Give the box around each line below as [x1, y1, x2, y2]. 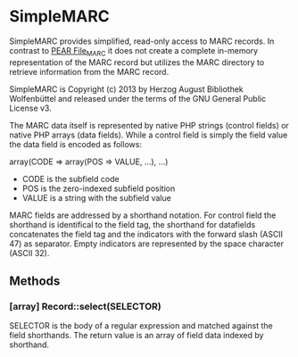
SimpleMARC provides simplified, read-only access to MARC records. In [9, 36, 275, 46]
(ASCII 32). [9, 247, 50, 258]
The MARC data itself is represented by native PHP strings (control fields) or [9, 120, 290, 130]
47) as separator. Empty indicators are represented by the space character [9, 238, 284, 249]
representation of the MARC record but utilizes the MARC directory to [9, 56, 265, 68]
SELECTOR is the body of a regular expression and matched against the [9, 320, 274, 331]
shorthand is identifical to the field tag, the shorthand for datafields [9, 219, 256, 229]
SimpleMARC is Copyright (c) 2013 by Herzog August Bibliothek [9, 83, 244, 95]
